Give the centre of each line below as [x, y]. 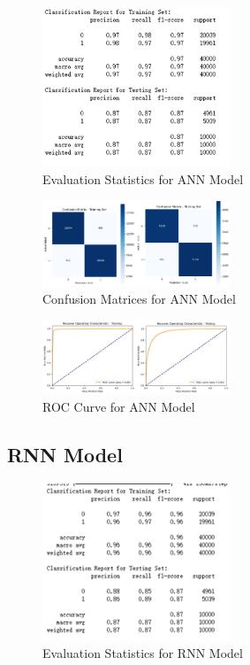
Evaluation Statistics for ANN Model [143, 178]
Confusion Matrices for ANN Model [139, 298]
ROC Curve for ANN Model [119, 407]
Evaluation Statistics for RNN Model [143, 653]
